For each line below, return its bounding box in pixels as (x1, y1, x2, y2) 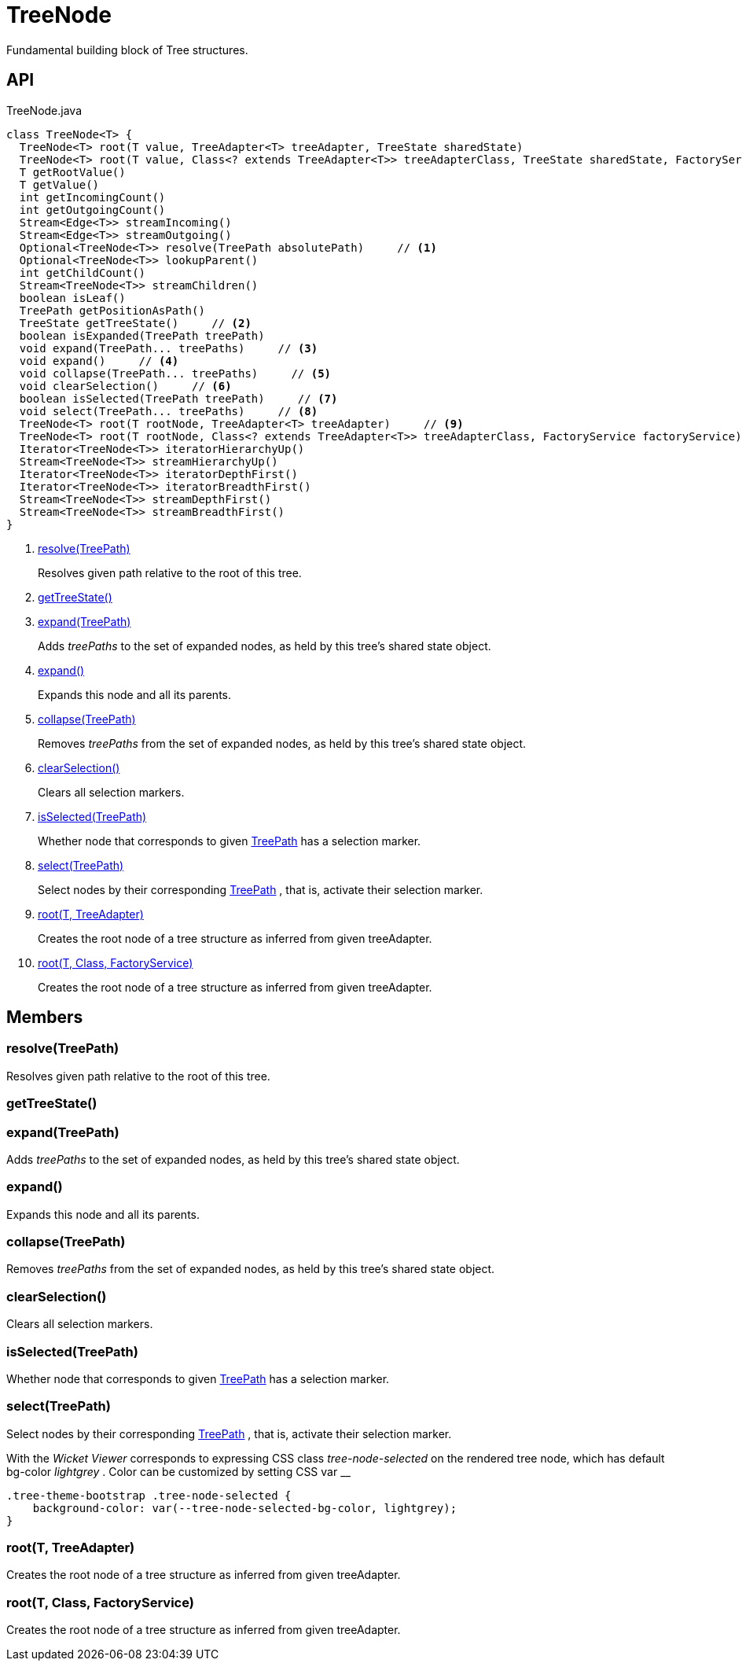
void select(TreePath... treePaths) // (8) (19, 404, 318, 418)
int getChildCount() (19, 266, 146, 279)
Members (6, 1007, 83, 1028)
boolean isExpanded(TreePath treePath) (19, 329, 265, 342)
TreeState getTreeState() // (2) (19, 316, 252, 329)
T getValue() (19, 178, 100, 191)
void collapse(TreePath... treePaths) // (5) (19, 366, 332, 380)
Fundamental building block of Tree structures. (6, 42, 248, 57)
